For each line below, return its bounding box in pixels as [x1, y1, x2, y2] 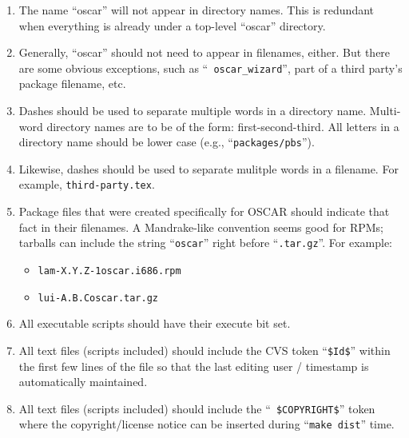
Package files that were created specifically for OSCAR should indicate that [18, 203, 390, 220]
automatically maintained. [18, 373, 148, 390]
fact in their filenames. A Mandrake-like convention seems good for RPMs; [18, 218, 383, 235]
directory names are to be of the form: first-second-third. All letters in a [46, 117, 399, 134]
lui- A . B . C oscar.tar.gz [38, 292, 158, 304]
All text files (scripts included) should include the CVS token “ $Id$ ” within [18, 341, 391, 358]
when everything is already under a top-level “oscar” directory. [18, 17, 326, 34]
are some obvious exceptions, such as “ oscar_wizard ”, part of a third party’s [18, 59, 403, 76]
